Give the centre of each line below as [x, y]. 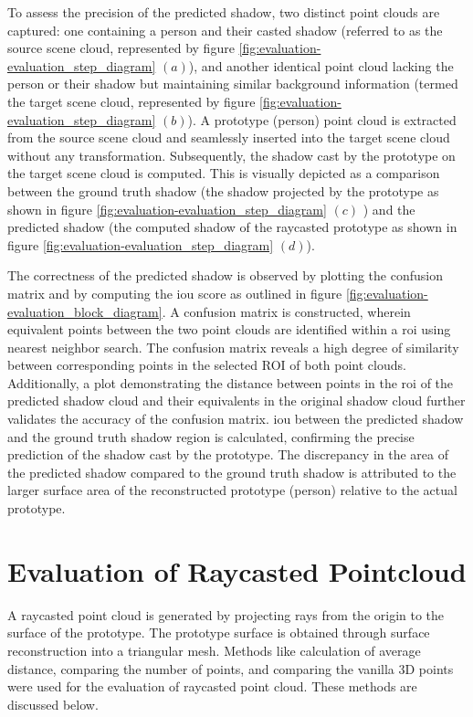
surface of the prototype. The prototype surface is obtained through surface [219, 633]
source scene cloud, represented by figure [121, 48]
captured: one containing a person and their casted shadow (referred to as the [225, 30]
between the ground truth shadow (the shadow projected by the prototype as [223, 190]
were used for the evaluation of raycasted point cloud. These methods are [212, 686]
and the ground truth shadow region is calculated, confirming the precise [211, 436]
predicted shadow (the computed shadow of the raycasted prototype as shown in [232, 227]
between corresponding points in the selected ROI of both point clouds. [207, 365]
